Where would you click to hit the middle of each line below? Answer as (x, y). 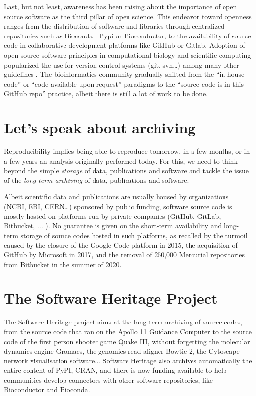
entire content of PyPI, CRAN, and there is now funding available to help (115, 370)
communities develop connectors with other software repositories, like (109, 379)
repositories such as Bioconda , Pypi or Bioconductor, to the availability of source (128, 35)
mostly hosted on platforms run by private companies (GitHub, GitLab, (112, 216)
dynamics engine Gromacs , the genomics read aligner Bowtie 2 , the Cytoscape (122, 351)
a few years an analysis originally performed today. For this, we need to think (121, 161)
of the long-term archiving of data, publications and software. (96, 180)
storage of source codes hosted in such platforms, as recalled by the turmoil (134, 235)
